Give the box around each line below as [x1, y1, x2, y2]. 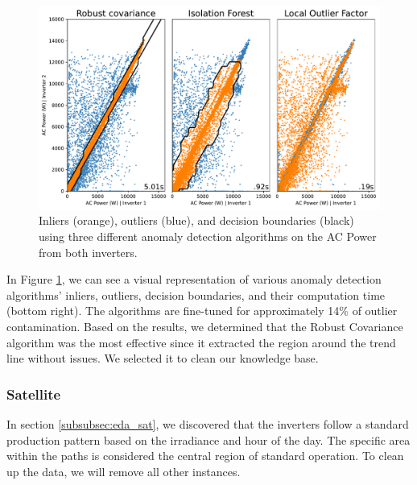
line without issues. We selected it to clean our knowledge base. [6, 350, 319, 367]
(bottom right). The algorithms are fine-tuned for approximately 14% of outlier [6, 302, 398, 319]
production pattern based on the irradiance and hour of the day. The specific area [6, 431, 411, 448]
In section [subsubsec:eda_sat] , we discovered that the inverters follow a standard [6, 415, 409, 432]
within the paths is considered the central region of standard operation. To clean [6, 447, 404, 464]
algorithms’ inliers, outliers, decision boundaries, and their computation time [6, 286, 386, 303]
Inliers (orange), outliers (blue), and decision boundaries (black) [39, 212, 354, 229]
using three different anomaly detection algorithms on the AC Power [39, 227, 377, 244]
